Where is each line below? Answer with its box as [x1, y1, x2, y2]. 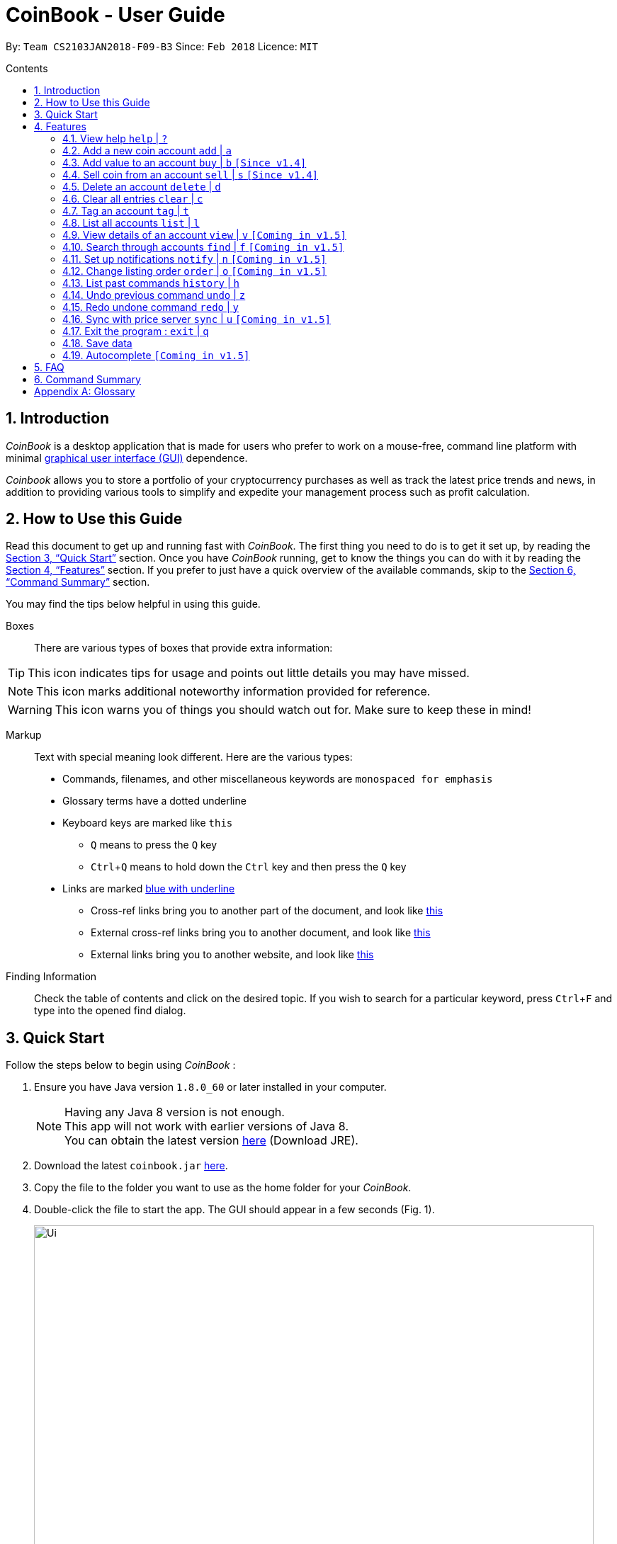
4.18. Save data [62, 336, 132, 349]
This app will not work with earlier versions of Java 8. [64, 1119, 349, 1134]
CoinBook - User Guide [6, 3, 225, 27]
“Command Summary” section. [6, 576, 150, 589]
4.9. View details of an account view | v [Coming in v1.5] [62, 228, 346, 241]
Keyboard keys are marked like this [62, 817, 233, 829]
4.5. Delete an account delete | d [62, 180, 221, 193]
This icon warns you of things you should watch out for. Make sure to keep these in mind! [55, 703, 531, 717]
